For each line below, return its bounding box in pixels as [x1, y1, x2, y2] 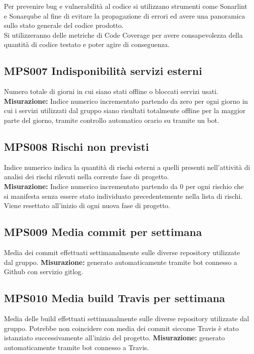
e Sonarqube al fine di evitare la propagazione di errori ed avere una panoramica [4, 10, 245, 21]
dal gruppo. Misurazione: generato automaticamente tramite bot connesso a [4, 257, 237, 267]
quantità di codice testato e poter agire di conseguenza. [4, 39, 170, 49]
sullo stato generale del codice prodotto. [4, 20, 124, 30]
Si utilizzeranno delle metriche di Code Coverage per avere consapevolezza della [4, 29, 243, 40]
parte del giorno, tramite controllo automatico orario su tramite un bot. [4, 115, 219, 125]
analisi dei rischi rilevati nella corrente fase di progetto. [4, 171, 169, 182]
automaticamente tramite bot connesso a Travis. [4, 342, 149, 352]
